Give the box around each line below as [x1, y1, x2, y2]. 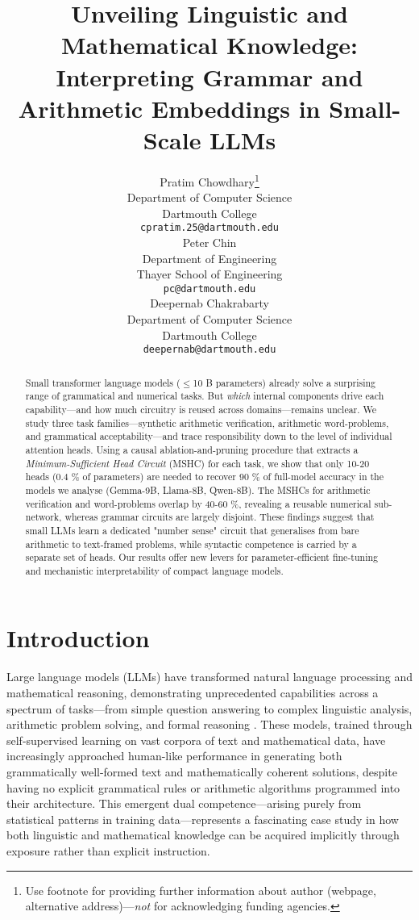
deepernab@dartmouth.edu [143, 344, 276, 356]
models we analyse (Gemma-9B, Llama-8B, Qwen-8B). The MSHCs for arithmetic [25, 483, 371, 496]
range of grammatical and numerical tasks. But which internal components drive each [25, 389, 384, 403]
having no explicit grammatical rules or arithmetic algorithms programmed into [6, 779, 400, 796]
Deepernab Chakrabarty [150, 295, 269, 312]
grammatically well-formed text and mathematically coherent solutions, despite [6, 763, 397, 780]
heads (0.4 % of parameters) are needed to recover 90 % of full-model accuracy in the [25, 470, 384, 483]
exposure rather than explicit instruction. [6, 842, 210, 859]
